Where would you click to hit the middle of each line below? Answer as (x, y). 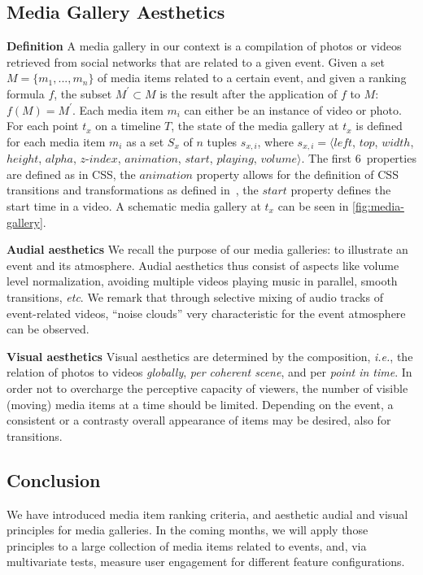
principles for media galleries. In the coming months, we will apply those (188, 530)
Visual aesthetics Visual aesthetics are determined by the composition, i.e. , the (210, 356)
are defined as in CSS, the (71, 174)
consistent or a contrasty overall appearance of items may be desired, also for (199, 420)
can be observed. (48, 329)
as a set (145, 141)
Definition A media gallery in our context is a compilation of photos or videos (204, 46)
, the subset (83, 93)
